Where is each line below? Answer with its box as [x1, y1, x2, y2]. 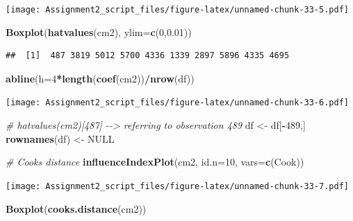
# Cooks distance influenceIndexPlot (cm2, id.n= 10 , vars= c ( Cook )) [6, 154, 304, 169]
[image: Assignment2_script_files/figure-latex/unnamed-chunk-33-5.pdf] [6, 5, 349, 15]
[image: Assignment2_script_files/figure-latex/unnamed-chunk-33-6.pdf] [6, 98, 349, 108]
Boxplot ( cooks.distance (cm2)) [6, 201, 147, 215]
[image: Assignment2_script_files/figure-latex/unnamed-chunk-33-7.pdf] [6, 181, 349, 191]
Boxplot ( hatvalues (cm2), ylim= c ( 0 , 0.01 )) [6, 24, 192, 39]
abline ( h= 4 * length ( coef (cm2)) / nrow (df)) [6, 71, 195, 85]
